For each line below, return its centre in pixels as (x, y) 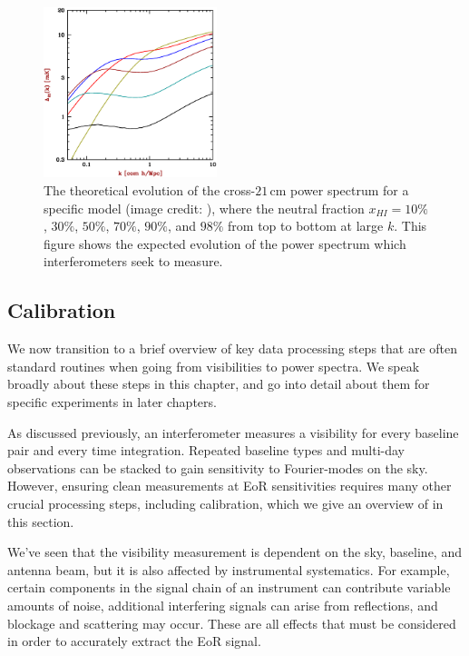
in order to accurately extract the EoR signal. (134, 641)
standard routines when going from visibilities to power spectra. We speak (214, 366)
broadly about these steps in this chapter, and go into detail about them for (219, 384)
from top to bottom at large (306, 226)
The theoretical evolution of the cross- (150, 190)
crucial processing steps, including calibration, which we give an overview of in (225, 503)
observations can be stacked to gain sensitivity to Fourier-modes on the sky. (218, 467)
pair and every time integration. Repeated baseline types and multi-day (206, 450)
